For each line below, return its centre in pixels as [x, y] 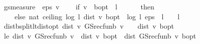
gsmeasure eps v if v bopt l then [79, 6]
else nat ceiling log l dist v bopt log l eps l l [97, 16]
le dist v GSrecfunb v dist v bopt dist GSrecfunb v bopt [100, 35]
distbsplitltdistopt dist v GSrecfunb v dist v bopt [89, 26]
